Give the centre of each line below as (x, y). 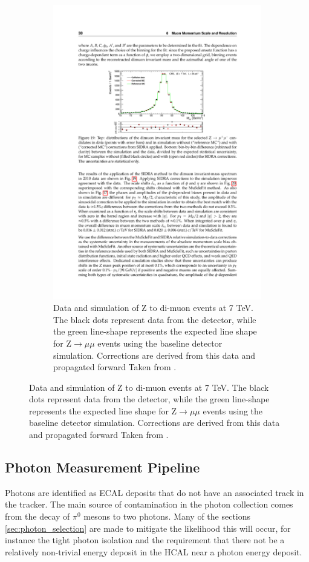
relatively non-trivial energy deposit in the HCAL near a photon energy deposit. (154, 551)
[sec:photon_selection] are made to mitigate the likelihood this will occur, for (148, 528)
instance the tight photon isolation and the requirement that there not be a (145, 540)
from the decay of (37, 516)
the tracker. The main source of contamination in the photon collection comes (149, 504)
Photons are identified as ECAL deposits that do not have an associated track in (154, 492)
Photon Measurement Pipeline (102, 467)
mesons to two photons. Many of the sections (167, 516)
